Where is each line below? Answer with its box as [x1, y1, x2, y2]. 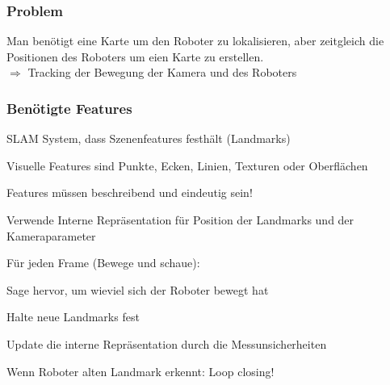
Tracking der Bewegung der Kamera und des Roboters [27, 64, 297, 81]
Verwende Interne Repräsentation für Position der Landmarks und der [6, 211, 354, 228]
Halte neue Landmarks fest [6, 308, 140, 325]
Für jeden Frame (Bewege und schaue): [6, 254, 200, 271]
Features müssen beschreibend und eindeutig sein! [6, 184, 253, 201]
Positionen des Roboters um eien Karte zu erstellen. [6, 48, 264, 65]
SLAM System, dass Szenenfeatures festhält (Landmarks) [6, 130, 291, 147]
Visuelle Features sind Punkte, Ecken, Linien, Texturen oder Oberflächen [6, 157, 368, 174]
